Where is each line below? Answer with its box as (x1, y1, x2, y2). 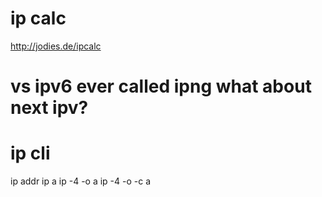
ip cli (10, 142, 51, 165)
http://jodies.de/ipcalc (10, 40, 102, 52)
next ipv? (10, 97, 89, 119)
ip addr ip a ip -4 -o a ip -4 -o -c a (10, 175, 152, 187)
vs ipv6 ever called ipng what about (10, 75, 312, 98)
